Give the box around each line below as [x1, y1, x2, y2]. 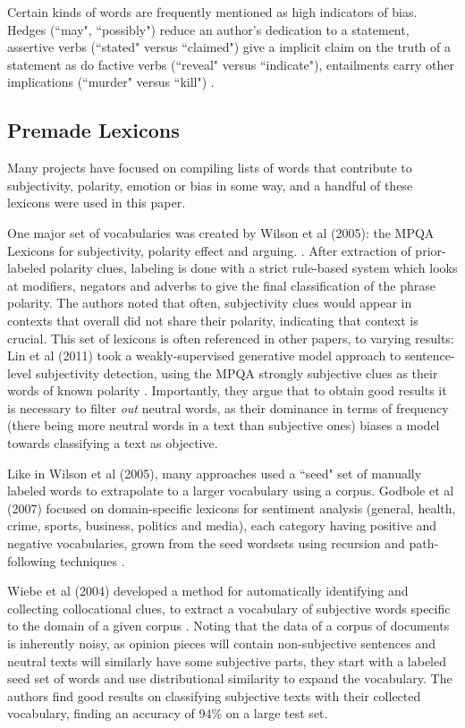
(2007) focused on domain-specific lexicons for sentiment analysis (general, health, [7, 498, 456, 517]
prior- [415, 241, 446, 259]
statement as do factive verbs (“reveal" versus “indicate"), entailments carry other [7, 55, 454, 73]
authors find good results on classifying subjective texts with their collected [7, 686, 421, 705]
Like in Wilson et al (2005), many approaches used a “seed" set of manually [7, 463, 422, 482]
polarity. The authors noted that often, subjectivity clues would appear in [7, 293, 412, 312]
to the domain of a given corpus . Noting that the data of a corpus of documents [7, 616, 450, 635]
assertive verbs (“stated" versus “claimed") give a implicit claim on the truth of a [7, 38, 451, 56]
